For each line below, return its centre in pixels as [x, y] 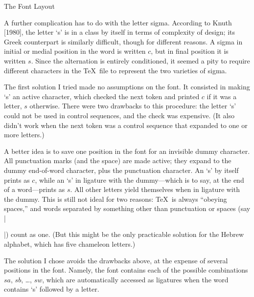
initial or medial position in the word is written [75, 51]
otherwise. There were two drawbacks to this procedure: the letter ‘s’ [133, 106]
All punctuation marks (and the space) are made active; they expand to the [118, 160]
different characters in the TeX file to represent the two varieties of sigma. [115, 70]
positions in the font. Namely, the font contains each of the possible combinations [126, 270]
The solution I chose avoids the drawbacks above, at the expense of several [116, 260]
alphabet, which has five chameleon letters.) [70, 244]
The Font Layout [29, 6]
